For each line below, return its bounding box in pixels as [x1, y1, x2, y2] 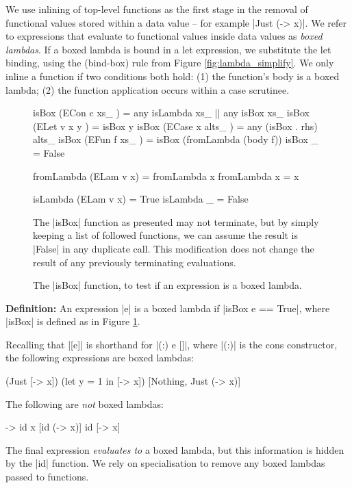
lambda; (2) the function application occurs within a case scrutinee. [5, 82, 290, 97]
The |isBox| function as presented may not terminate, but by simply [33, 214, 319, 229]
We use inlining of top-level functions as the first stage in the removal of [5, 2, 308, 16]
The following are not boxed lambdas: [5, 396, 164, 411]
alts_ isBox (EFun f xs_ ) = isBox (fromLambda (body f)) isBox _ [33, 132, 318, 146]
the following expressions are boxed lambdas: [5, 350, 194, 365]
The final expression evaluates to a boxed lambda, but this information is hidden [5, 442, 344, 457]
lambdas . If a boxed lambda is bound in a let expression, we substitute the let [5, 42, 331, 56]
